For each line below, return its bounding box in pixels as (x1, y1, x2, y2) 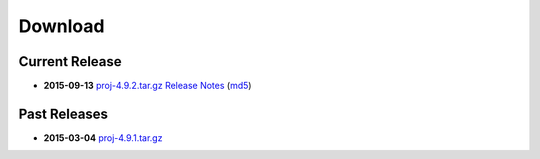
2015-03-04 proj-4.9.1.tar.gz (43, 131, 163, 144)
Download (18, 15, 105, 37)
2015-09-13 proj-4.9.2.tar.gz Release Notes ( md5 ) (43, 80, 252, 92)
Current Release (18, 53, 122, 70)
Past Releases (18, 105, 109, 122)
